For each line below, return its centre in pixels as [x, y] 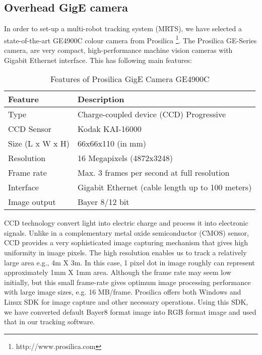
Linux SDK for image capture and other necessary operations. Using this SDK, [126, 301]
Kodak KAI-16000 [109, 129]
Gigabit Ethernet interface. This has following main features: [98, 60]
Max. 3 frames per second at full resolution [153, 173]
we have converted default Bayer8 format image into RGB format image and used [130, 311]
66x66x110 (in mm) [112, 144]
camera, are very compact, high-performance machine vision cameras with [118, 50]
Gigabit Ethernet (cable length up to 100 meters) [165, 187]
